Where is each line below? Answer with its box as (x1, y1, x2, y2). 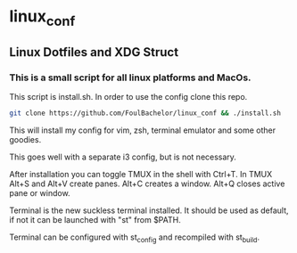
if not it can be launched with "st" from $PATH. (9, 215, 181, 225)
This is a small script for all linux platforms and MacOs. (9, 71, 252, 84)
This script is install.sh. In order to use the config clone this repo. (9, 92, 248, 102)
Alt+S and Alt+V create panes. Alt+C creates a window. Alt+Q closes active (9, 178, 285, 189)
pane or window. (9, 188, 70, 199)
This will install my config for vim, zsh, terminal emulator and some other (9, 125, 276, 135)
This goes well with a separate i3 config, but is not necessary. (9, 151, 236, 162)
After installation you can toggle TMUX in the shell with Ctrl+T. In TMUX (9, 169, 273, 180)
